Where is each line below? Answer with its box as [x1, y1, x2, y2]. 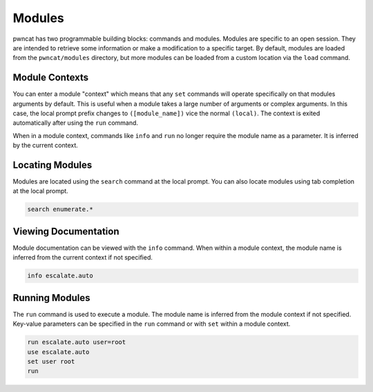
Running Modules [12, 292, 90, 304]
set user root [27, 357, 75, 365]
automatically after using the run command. [12, 119, 138, 127]
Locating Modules [12, 159, 93, 170]
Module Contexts [12, 72, 89, 84]
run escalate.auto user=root [27, 338, 126, 346]
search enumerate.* [27, 206, 93, 213]
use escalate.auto [27, 348, 90, 355]
